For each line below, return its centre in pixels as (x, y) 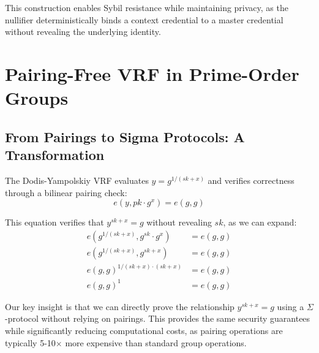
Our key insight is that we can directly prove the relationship (120, 306)
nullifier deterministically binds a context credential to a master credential (144, 19)
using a (291, 306)
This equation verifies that (54, 222)
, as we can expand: (260, 222)
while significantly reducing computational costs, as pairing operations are (144, 331)
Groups (37, 98)
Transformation (55, 155)
